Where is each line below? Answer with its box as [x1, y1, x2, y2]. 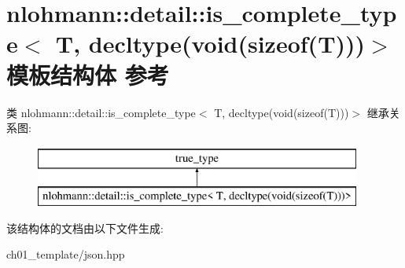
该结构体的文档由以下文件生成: [6, 219, 164, 236]
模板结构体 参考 [6, 58, 169, 90]
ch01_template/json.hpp [6, 246, 125, 262]
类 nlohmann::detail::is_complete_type [6, 104, 196, 120]
